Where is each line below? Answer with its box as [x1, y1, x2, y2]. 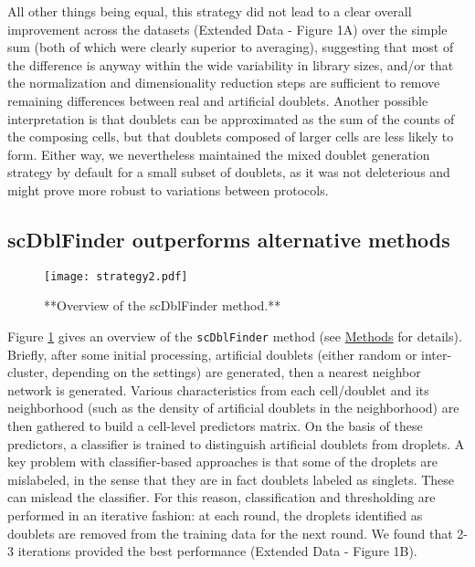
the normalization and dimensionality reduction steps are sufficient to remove [7, 73, 440, 92]
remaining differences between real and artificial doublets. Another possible [7, 90, 428, 110]
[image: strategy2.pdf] [44, 269, 188, 283]
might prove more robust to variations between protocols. [7, 180, 329, 199]
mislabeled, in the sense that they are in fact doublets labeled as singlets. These [7, 469, 455, 488]
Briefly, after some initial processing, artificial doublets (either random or [7, 344, 417, 363]
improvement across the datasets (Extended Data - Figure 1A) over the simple [7, 19, 448, 38]
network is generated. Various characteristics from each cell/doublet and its [7, 380, 429, 399]
